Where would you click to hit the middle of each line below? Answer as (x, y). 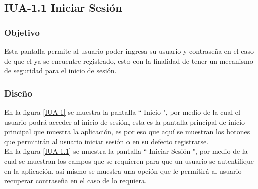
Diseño (18, 93)
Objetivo (22, 32)
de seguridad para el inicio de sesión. (60, 71)
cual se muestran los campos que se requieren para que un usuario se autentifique (129, 161)
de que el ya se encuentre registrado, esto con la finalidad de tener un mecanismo (129, 61)
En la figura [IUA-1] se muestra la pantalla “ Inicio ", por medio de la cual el (122, 112)
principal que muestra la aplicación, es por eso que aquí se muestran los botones (127, 131)
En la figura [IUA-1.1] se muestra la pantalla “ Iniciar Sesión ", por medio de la (126, 151)
